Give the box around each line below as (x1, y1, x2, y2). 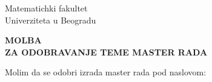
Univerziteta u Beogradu (5, 13, 96, 26)
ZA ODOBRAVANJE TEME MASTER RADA (5, 45, 208, 58)
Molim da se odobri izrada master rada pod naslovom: (5, 66, 207, 78)
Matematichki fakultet (5, 2, 88, 14)
